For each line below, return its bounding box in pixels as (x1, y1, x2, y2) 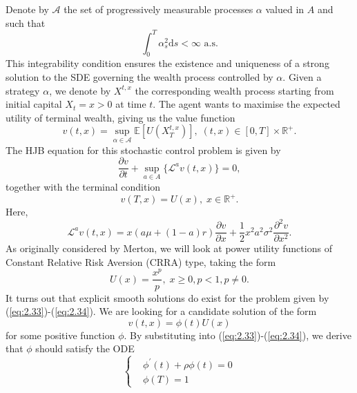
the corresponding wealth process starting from (135, 83, 334, 97)
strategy (6, 83, 40, 97)
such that (6, 15, 46, 30)
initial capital (6, 97, 62, 111)
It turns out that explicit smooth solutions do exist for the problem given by (6, 290, 329, 305)
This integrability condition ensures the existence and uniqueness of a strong (6, 56, 329, 70)
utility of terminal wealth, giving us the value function (6, 110, 235, 124)
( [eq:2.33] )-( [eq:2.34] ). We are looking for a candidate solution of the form (6, 304, 317, 318)
